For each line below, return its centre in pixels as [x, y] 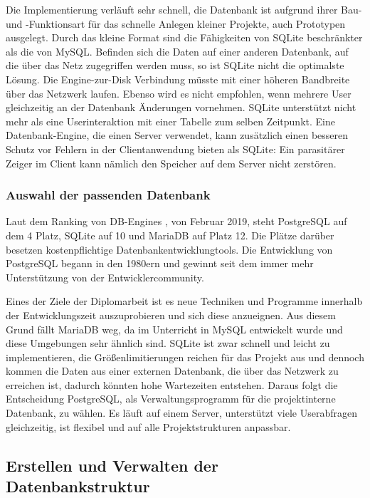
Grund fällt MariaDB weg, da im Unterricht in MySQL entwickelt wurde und [174, 329]
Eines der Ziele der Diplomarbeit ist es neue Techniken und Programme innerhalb [184, 301]
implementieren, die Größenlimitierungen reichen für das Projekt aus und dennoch [185, 357]
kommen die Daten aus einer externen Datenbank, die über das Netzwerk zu [172, 371]
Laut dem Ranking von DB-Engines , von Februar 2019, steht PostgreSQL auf [176, 221]
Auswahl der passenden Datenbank [108, 195]
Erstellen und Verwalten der [112, 465]
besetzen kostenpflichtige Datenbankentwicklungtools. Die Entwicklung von [169, 249]
